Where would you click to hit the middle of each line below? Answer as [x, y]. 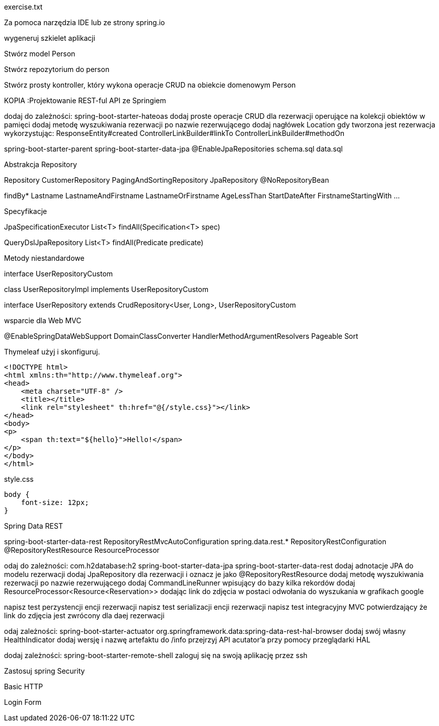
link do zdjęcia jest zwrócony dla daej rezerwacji [84, 615]
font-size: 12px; [55, 502]
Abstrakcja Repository [41, 164]
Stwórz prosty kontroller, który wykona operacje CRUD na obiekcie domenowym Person [150, 85]
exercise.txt [23, 7]
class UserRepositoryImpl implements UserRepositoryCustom [106, 289]
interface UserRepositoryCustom [59, 274]
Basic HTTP [24, 686]
